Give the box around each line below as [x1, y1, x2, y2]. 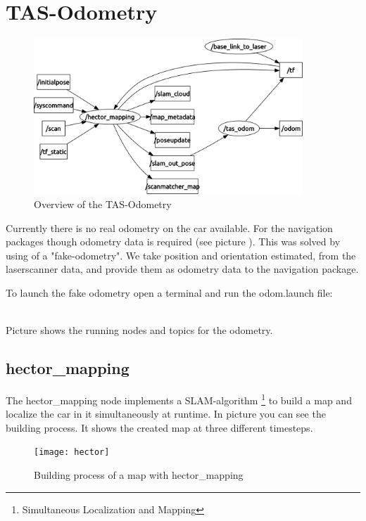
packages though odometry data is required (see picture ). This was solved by [6, 234, 341, 249]
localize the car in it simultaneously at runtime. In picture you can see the [6, 406, 326, 421]
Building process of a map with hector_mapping [34, 468, 244, 482]
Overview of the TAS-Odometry [34, 197, 172, 212]
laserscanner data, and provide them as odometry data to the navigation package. [6, 262, 359, 276]
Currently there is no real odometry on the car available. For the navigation [6, 220, 333, 235]
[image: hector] [34, 447, 110, 458]
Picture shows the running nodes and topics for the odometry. [6, 323, 273, 337]
